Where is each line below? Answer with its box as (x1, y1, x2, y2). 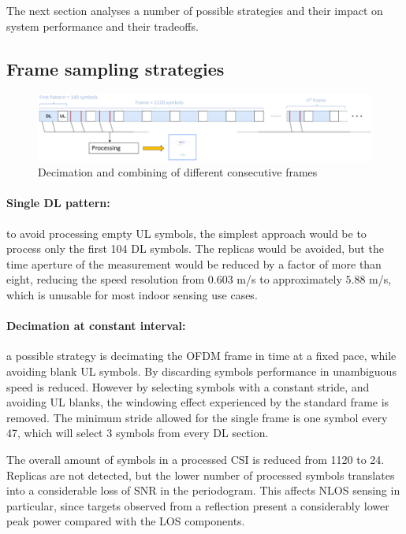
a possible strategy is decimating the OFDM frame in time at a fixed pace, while (6, 347, 397, 364)
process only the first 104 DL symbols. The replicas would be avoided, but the (6, 240, 384, 257)
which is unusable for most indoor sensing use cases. (6, 287, 258, 303)
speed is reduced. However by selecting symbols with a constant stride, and (6, 378, 370, 395)
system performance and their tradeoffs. (6, 17, 199, 34)
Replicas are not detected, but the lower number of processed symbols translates (6, 466, 395, 483)
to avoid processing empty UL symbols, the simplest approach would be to (6, 224, 367, 241)
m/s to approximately (237, 271, 342, 287)
